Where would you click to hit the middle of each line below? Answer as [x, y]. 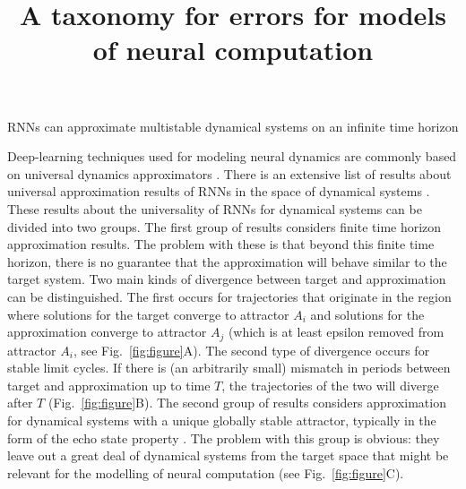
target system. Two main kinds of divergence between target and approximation [227, 279]
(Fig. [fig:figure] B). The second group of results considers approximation [247, 403]
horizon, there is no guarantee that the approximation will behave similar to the [227, 261]
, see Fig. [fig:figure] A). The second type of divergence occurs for [251, 350]
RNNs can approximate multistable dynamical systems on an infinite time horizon [233, 126]
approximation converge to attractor [107, 332]
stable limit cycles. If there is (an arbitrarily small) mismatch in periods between [229, 368]
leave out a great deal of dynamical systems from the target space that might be [228, 455]
